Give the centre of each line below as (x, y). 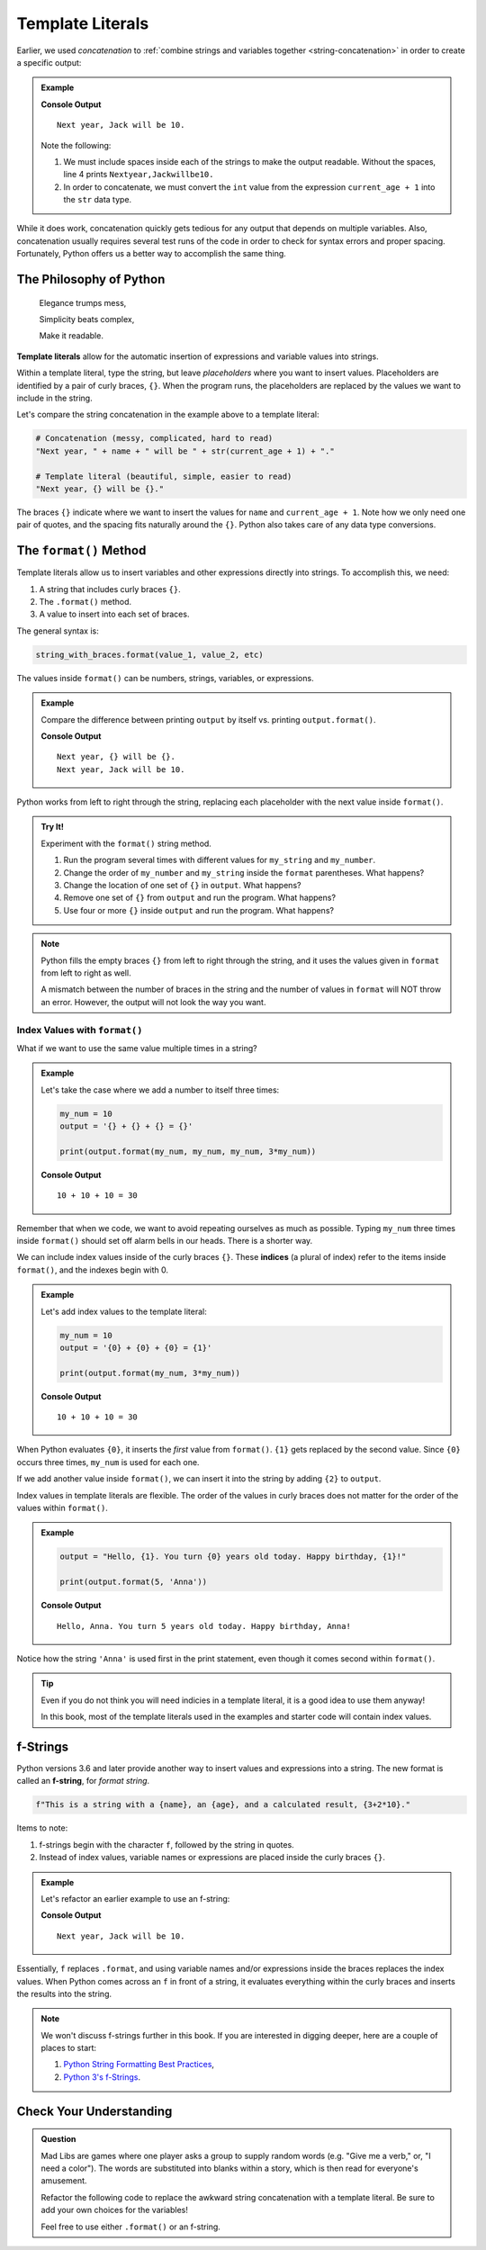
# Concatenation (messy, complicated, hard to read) (154, 438)
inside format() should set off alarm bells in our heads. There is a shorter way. (165, 1241)
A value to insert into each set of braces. (114, 614)
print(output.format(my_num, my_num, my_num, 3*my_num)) (188, 1151)
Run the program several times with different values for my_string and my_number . (220, 860)
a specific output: (49, 62)
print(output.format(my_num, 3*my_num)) (150, 1373)
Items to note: (42, 1828)
